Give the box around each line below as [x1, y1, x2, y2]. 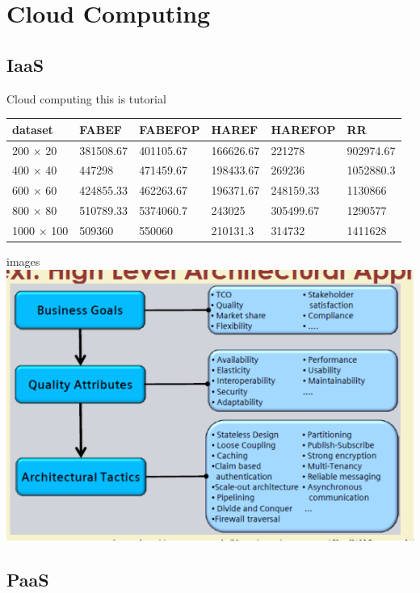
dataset [12, 120, 53, 137]
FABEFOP [139, 120, 200, 137]
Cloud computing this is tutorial [6, 90, 166, 107]
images [6, 252, 40, 269]
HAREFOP [271, 120, 336, 137]
